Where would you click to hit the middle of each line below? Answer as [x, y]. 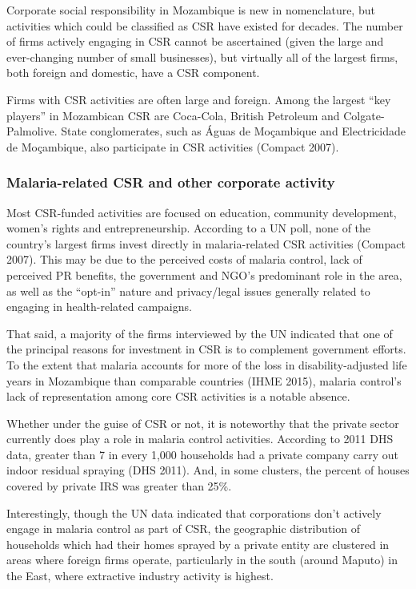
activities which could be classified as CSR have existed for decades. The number [205, 25]
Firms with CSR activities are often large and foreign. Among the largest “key [199, 99]
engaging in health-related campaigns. [99, 307]
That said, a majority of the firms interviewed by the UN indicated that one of [200, 333]
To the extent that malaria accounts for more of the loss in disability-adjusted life [207, 364]
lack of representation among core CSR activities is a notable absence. [178, 396]
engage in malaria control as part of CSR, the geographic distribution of [183, 528]
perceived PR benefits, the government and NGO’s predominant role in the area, [204, 274]
